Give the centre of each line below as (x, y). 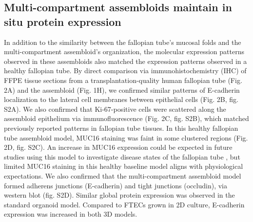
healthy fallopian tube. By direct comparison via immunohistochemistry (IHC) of (125, 71)
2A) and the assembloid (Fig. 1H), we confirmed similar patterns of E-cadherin (122, 90)
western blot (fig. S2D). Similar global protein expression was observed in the (119, 195)
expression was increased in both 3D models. (71, 214)
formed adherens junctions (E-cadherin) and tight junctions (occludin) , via (116, 185)
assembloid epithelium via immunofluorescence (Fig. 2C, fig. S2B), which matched (126, 118)
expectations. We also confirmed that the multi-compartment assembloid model (123, 175)
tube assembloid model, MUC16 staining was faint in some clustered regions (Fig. (126, 137)
